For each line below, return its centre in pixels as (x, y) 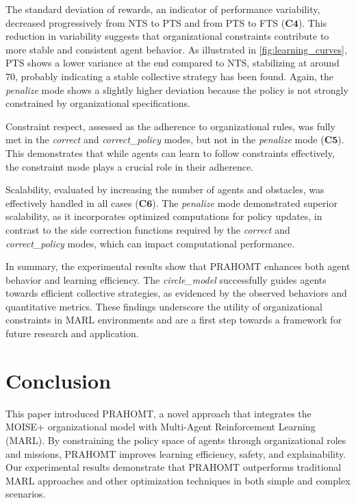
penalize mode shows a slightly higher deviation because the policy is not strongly (177, 89)
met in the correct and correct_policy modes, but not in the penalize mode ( (165, 139)
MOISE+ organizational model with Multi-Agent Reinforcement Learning (161, 427)
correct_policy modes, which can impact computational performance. (150, 243)
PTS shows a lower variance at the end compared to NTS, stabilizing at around (173, 63)
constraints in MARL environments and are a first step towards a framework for (174, 320)
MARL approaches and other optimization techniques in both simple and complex (178, 480)
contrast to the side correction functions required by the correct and (148, 229)
